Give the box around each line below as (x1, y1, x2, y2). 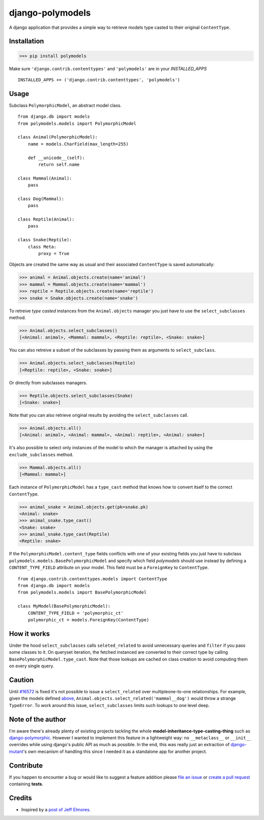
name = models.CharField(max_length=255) (27, 141, 129, 147)
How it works (9, 629, 50, 638)
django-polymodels (9, 7, 91, 18)
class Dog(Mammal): (18, 196, 65, 202)
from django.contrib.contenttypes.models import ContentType (18, 576, 167, 582)
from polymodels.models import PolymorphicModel (18, 120, 136, 126)
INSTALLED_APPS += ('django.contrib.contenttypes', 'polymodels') (18, 77, 180, 83)
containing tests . (9, 781, 44, 787)
